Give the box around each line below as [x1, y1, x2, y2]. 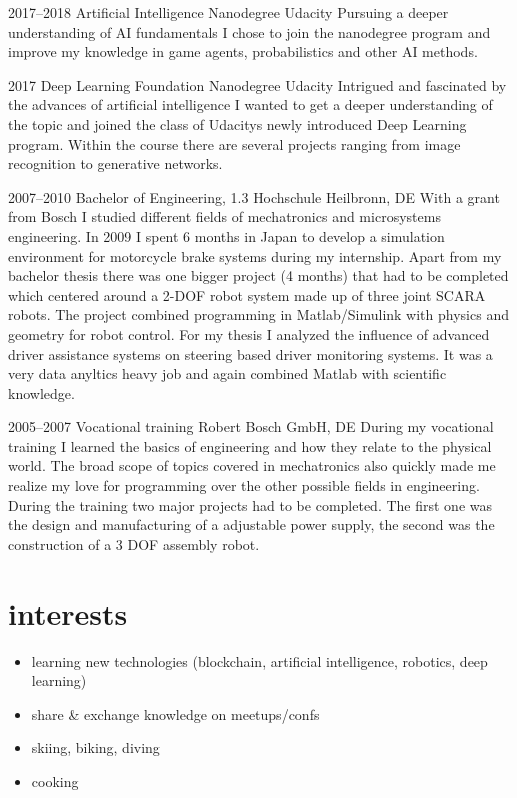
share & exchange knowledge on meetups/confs [31, 703, 320, 724]
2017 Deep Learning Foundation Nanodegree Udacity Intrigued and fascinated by [8, 74, 507, 95]
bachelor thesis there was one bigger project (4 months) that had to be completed [8, 265, 509, 286]
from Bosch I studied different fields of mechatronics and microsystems [8, 206, 441, 227]
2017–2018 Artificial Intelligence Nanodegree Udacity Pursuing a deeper [8, 2, 449, 22]
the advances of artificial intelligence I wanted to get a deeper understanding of [8, 94, 493, 115]
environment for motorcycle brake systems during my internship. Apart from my [8, 245, 502, 266]
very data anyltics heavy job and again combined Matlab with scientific [8, 363, 447, 384]
